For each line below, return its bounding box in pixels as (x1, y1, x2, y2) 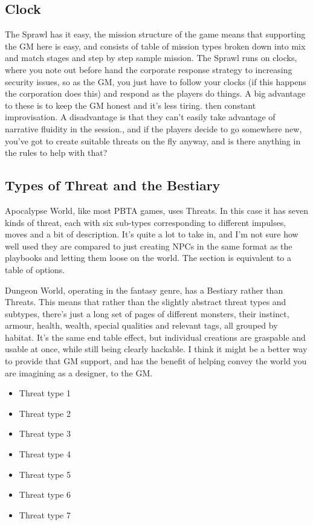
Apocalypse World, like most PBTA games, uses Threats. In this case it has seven (5, 204, 309, 216)
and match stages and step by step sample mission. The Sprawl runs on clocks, (5, 51, 297, 64)
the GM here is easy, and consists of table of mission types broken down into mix (5, 39, 306, 52)
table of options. (5, 263, 65, 275)
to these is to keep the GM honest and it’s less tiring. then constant (5, 98, 256, 111)
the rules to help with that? (5, 146, 108, 159)
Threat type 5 (19, 468, 71, 480)
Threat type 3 (19, 427, 71, 440)
